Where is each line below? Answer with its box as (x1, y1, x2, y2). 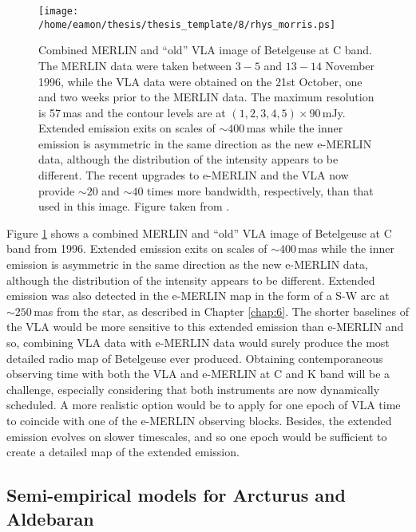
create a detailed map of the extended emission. (6, 443, 240, 460)
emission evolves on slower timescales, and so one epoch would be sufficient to (6, 428, 387, 444)
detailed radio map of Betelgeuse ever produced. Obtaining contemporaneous (6, 349, 383, 366)
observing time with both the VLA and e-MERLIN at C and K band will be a (6, 365, 390, 382)
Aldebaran (6, 506, 94, 530)
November (325, 57, 375, 73)
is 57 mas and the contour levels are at (38, 104, 226, 120)
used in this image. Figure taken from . (38, 198, 230, 215)
